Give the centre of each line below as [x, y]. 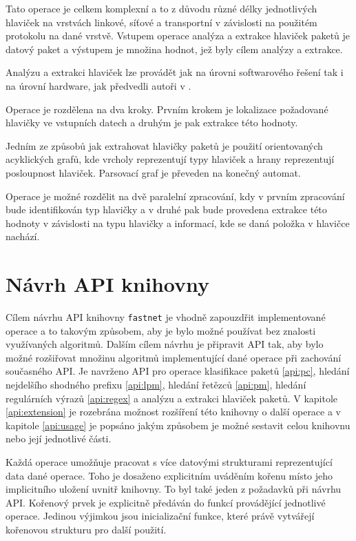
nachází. [23, 236]
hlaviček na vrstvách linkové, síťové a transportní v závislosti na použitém [161, 22]
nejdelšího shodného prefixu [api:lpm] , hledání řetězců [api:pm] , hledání [156, 385]
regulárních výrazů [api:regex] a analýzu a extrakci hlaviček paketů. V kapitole [172, 398]
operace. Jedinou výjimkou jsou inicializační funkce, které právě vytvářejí [160, 516]
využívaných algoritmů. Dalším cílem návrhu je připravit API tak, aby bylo [165, 344]
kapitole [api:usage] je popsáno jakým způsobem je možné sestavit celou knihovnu [178, 425]
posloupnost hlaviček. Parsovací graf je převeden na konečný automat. [153, 172]
